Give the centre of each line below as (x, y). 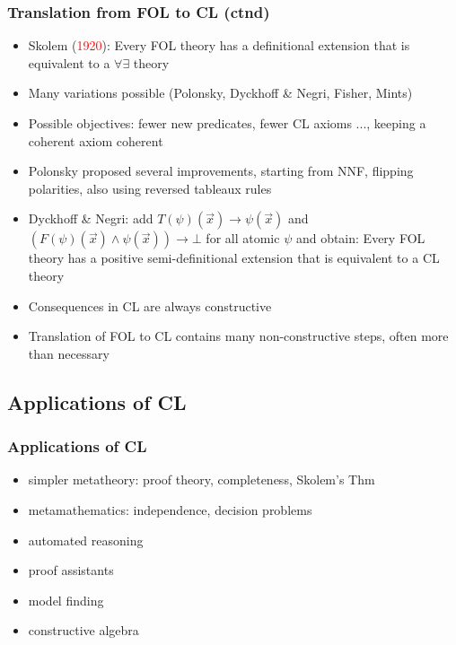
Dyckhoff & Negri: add (91, 218)
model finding (66, 600)
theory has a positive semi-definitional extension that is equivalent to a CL (234, 258)
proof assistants (71, 570)
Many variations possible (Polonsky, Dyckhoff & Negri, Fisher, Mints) (220, 93)
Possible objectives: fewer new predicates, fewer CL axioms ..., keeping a (227, 123)
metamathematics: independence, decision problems (170, 509)
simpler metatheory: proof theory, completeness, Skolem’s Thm (202, 479)
